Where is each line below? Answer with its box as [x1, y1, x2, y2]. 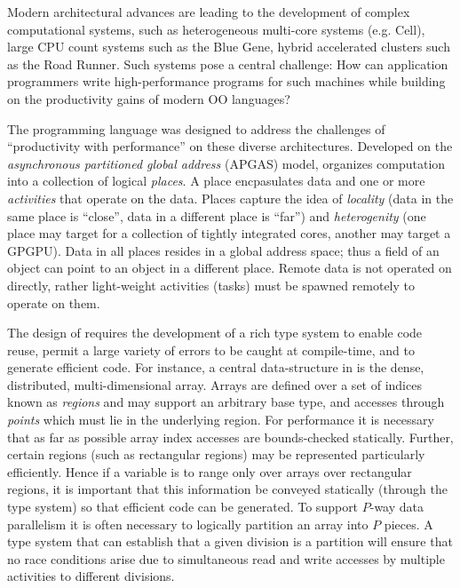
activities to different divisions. [7, 567, 175, 585]
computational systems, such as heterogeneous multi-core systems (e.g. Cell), [7, 20, 425, 38]
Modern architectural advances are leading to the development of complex [7, 3, 410, 20]
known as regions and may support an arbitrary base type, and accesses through [7, 393, 445, 411]
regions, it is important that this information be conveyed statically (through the [7, 480, 448, 498]
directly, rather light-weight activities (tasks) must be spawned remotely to [7, 275, 416, 294]
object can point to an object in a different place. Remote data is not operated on [7, 258, 452, 277]
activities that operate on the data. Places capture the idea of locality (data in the [7, 188, 454, 207]
